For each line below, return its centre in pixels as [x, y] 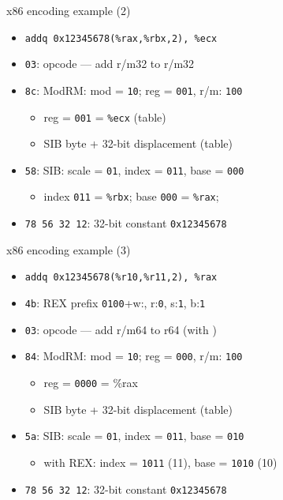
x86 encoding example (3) [69, 249]
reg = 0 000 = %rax [91, 382]
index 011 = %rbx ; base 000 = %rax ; [131, 196]
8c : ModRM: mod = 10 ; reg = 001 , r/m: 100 [134, 90]
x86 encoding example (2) [69, 10]
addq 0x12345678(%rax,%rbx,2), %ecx [121, 38]
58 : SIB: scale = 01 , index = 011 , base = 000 [134, 169]
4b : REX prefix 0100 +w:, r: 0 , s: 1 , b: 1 [115, 303]
